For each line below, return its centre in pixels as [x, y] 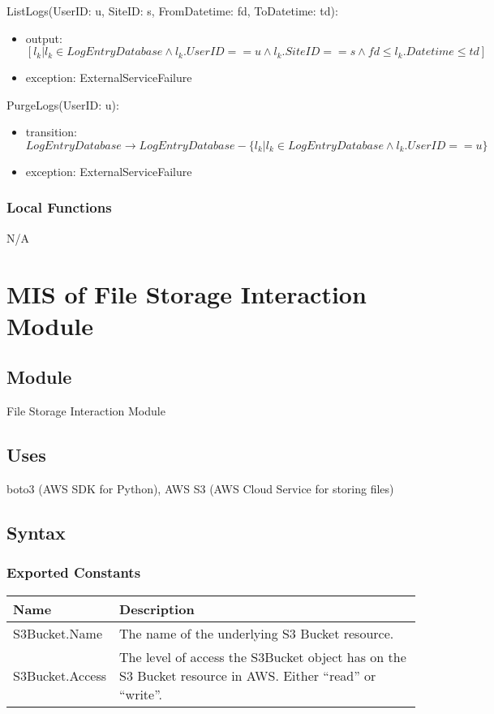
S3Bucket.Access [60, 675]
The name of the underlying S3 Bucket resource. [257, 633]
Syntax [36, 532]
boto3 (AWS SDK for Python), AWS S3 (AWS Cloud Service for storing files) [200, 488]
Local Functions [59, 207]
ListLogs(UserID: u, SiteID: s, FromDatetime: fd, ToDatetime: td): [172, 11]
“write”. [141, 694]
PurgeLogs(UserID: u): [63, 104]
